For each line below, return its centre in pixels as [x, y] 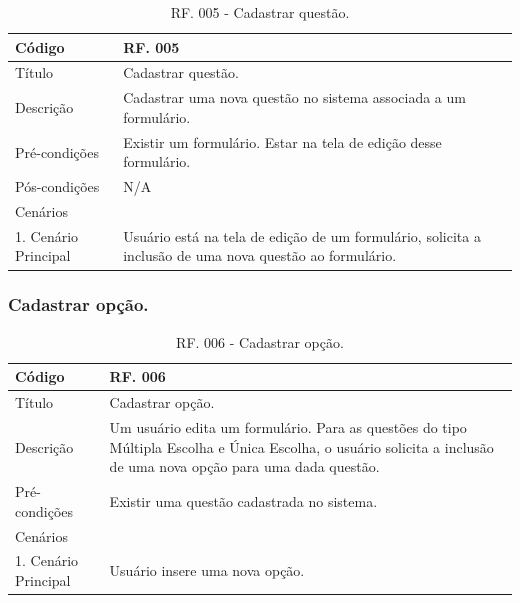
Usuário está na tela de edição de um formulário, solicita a [302, 235]
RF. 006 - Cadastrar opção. [260, 341]
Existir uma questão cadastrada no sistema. [243, 500]
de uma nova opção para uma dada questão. [244, 466]
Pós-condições [57, 186]
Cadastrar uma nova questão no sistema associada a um [294, 97]
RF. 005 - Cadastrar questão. [260, 12]
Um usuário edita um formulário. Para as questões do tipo [288, 427]
